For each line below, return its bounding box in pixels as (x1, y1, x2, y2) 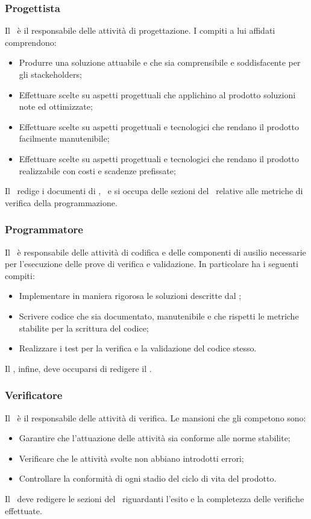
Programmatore (5, 222, 83, 237)
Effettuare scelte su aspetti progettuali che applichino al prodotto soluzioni (19, 88, 296, 101)
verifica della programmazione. (5, 196, 118, 209)
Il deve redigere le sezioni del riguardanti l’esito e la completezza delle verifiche (5, 492, 304, 505)
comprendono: (5, 36, 57, 48)
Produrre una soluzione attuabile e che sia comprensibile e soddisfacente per (19, 56, 301, 69)
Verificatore (5, 388, 63, 403)
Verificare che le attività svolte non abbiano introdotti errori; (19, 451, 244, 464)
